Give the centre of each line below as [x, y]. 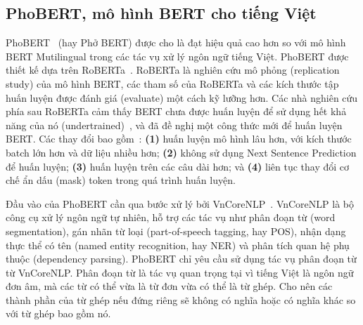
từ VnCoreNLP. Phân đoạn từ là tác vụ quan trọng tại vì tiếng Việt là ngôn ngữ [180, 272]
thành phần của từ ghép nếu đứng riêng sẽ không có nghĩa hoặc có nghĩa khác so [181, 299]
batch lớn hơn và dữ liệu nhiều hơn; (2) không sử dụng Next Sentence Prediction [181, 152]
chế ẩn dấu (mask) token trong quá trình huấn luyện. [121, 180]
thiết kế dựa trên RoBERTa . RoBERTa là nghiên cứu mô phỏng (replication [173, 70]
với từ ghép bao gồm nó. [58, 313]
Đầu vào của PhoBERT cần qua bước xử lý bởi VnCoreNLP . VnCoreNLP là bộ [180, 203]
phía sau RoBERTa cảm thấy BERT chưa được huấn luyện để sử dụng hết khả [176, 111]
